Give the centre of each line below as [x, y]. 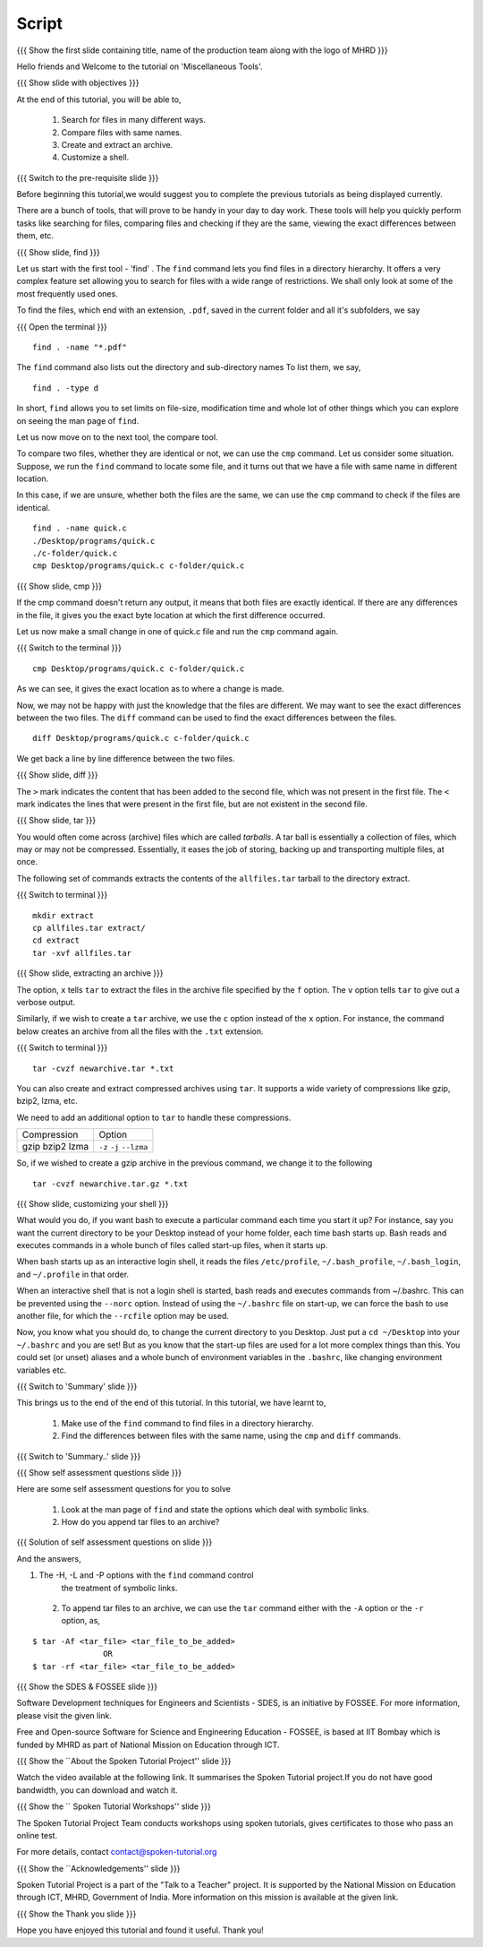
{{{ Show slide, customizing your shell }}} [93, 1203]
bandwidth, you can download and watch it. [97, 1790]
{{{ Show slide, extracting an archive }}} [90, 973]
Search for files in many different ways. [133, 120]
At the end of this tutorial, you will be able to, [99, 99]
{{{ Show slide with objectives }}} [78, 83]
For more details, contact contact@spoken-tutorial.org [117, 1852]
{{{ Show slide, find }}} [58, 252]
